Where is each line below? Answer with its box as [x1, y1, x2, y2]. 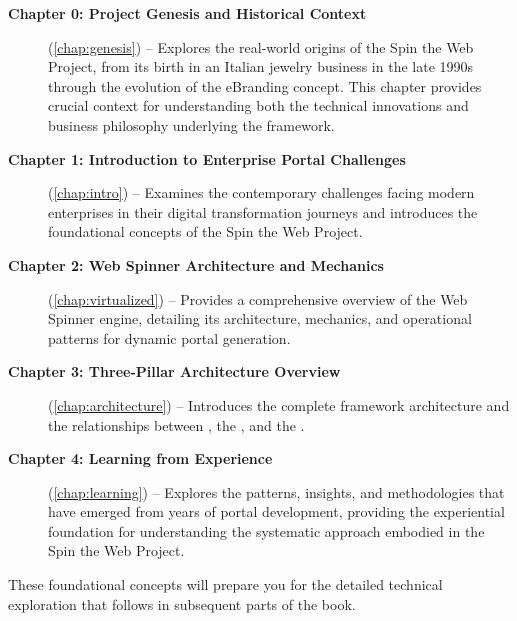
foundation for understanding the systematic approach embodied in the [48, 520, 485, 541]
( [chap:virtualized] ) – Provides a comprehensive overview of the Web [48, 288, 468, 309]
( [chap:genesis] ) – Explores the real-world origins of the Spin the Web [48, 36, 474, 57]
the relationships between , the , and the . [48, 414, 305, 435]
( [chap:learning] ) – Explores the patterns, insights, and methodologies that [48, 481, 505, 502]
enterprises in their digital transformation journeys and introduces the [48, 201, 478, 222]
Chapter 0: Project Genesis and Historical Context [8, 3, 367, 23]
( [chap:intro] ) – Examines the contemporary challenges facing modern [48, 182, 475, 203]
